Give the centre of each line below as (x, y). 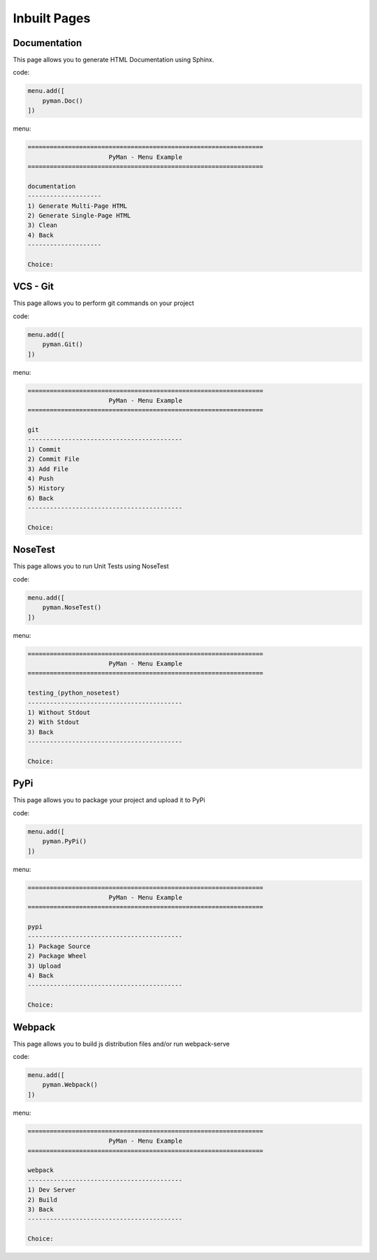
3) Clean (43, 225)
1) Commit (44, 449)
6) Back (40, 498)
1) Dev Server (52, 1190)
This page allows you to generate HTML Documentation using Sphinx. (113, 60)
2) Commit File (53, 459)
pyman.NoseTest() (72, 608)
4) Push (40, 479)
